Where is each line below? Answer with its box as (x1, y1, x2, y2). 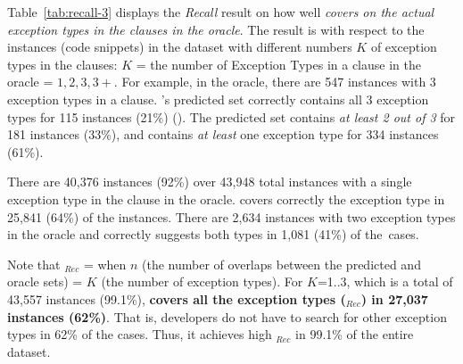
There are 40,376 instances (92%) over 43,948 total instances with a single (7, 172, 412, 191)
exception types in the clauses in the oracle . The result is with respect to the (7, 20, 425, 38)
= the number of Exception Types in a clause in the (136, 54, 421, 73)
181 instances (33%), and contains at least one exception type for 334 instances (7, 125, 439, 144)
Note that (7, 254, 61, 273)
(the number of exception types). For (101, 272, 303, 291)
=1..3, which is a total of (317, 272, 453, 291)
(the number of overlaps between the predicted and (142, 254, 421, 273)
